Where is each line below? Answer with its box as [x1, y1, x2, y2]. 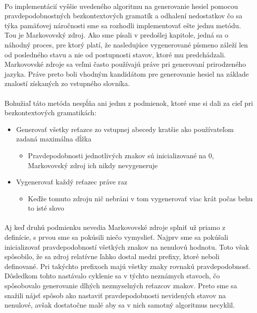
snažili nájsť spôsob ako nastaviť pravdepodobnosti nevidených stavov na [4, 290, 226, 300]
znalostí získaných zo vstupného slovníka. [4, 78, 130, 89]
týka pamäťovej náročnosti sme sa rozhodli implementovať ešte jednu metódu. [4, 20, 241, 30]
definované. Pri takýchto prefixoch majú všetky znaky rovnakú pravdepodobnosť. [4, 261, 251, 271]
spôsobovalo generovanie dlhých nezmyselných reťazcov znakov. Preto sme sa [4, 280, 237, 291]
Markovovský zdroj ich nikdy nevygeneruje [28, 160, 158, 170]
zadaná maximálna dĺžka [16, 134, 92, 144]
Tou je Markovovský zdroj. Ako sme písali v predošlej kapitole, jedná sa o [4, 30, 229, 40]
